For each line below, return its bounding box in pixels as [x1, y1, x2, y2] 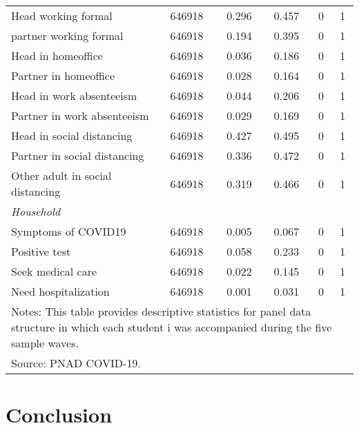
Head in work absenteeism [11, 88, 137, 103]
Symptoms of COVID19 [11, 223, 126, 239]
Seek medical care [11, 263, 97, 279]
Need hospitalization [11, 283, 110, 299]
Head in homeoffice [11, 48, 103, 63]
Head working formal [11, 8, 113, 23]
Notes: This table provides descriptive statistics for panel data [11, 303, 311, 319]
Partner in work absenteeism [11, 108, 149, 123]
